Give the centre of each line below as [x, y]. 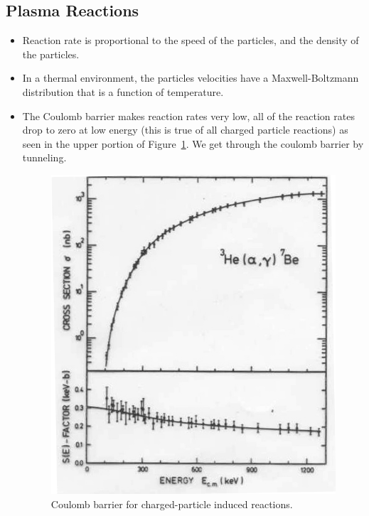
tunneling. [44, 157]
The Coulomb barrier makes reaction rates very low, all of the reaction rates [188, 115]
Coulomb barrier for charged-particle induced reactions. [172, 504]
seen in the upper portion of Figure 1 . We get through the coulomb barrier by [193, 143]
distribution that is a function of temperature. [123, 91]
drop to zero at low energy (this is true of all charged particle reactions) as [185, 130]
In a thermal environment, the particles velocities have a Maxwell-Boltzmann [191, 78]
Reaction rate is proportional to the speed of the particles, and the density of [191, 40]
